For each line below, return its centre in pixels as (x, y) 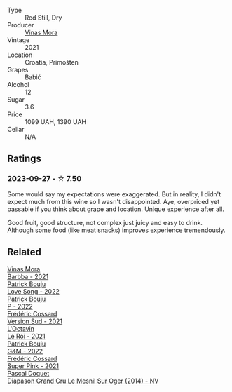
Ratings (25, 159)
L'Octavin (21, 328)
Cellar (16, 129)
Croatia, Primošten (52, 62)
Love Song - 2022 (33, 291)
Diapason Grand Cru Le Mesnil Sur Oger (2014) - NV (83, 381)
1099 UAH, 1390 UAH (56, 122)
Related (25, 252)
